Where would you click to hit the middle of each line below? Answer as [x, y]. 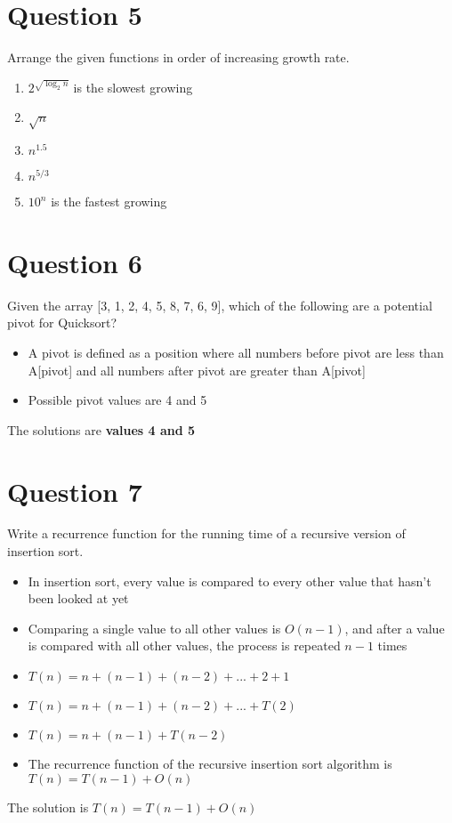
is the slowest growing [133, 87]
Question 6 [75, 262]
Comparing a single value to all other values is [154, 628]
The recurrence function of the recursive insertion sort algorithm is [210, 764]
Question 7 [75, 491]
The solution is [48, 807]
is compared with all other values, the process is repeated [184, 645]
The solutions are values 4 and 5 [101, 429]
